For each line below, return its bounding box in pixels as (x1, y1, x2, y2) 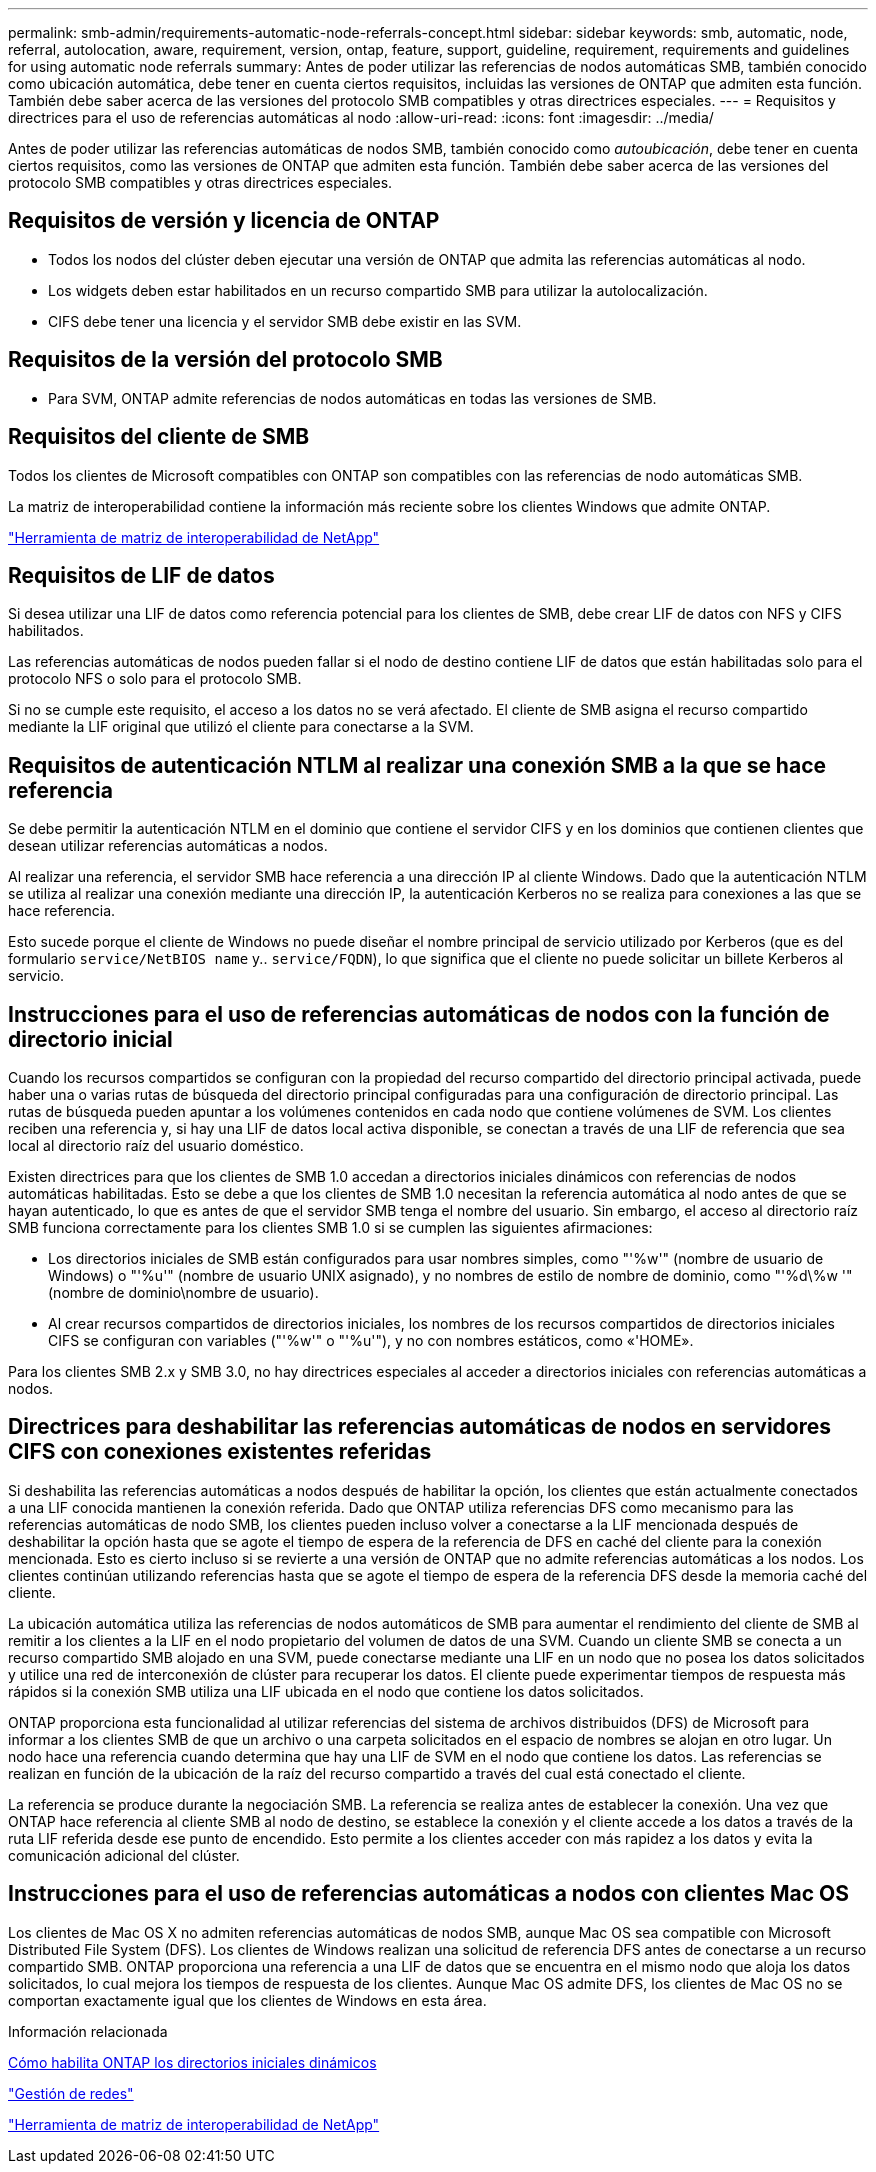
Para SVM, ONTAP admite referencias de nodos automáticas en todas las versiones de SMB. (48, 389, 657, 407)
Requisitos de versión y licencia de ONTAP (8, 208, 440, 234)
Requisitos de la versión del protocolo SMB (8, 347, 443, 373)
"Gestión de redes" (8, 2084, 134, 2102)
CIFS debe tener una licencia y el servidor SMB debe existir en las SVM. (48, 312, 522, 330)
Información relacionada (8, 2022, 168, 2040)
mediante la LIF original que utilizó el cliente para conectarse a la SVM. (8, 718, 474, 736)
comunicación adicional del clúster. (8, 1846, 240, 1864)
